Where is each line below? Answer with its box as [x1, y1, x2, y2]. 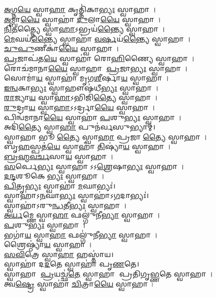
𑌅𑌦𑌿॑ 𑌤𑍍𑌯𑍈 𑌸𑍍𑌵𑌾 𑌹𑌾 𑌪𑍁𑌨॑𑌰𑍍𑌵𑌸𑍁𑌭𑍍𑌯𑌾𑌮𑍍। [4, 121, 155, 132]
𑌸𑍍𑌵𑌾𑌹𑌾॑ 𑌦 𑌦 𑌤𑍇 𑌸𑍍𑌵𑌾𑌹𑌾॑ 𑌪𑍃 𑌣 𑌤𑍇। [4, 258, 139, 269]
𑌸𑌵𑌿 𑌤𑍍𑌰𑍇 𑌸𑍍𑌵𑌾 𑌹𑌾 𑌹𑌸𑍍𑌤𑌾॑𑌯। [4, 248, 114, 259]
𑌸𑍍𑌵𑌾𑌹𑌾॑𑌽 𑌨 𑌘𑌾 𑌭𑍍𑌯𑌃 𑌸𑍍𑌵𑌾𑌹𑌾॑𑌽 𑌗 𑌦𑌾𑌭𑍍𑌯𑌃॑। [4, 190, 149, 200]
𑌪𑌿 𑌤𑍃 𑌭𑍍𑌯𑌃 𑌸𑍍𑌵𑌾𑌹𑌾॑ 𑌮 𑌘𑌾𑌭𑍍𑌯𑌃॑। [4, 180, 115, 190]
